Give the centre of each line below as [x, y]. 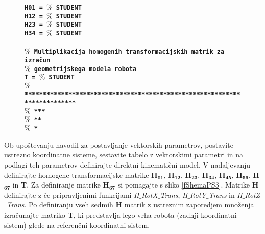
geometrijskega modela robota [85, 69]
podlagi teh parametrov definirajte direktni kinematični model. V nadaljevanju [127, 164]
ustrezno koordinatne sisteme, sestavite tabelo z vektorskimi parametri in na [124, 155]
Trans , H [174, 194]
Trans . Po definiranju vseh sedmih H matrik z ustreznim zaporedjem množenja [130, 205]
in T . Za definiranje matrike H [61, 185]
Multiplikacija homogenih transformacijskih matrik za [129, 52]
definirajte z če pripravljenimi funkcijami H [72, 194]
